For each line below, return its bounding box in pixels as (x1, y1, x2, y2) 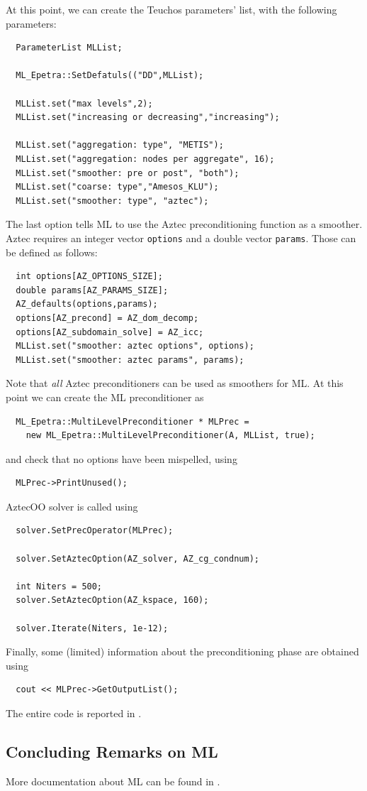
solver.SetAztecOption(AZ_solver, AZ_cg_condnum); (16, 553, 259, 564)
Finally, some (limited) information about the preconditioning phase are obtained (6, 644, 359, 659)
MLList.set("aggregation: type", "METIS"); (16, 140, 224, 151)
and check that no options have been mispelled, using (6, 451, 237, 466)
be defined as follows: (6, 244, 98, 259)
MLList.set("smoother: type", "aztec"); (16, 195, 209, 206)
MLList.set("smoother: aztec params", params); (16, 354, 244, 365)
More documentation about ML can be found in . (6, 773, 220, 788)
